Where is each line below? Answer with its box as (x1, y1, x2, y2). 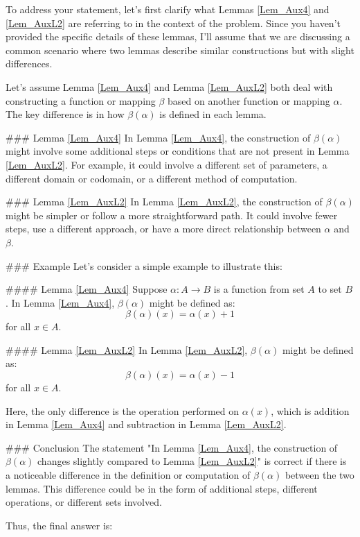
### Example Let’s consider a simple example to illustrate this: (6, 258, 282, 273)
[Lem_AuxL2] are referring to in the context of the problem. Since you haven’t (6, 15, 341, 30)
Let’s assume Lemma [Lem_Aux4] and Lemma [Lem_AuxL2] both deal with (6, 79, 333, 94)
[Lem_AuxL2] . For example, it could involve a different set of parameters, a (6, 157, 327, 171)
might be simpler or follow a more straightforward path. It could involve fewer (6, 207, 338, 222)
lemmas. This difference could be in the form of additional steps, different (6, 481, 318, 495)
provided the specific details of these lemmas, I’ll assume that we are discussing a (6, 29, 350, 44)
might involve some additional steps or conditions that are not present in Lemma (6, 144, 350, 158)
